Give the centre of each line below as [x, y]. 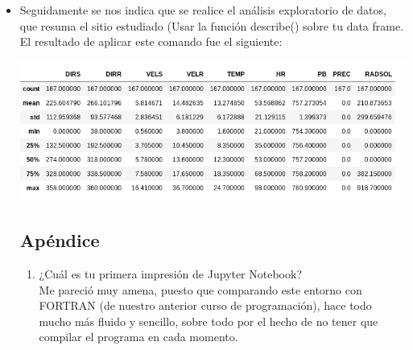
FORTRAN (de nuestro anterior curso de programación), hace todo [205, 305]
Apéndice [60, 240]
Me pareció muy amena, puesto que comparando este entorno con [200, 289]
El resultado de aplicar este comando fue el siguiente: [151, 41]
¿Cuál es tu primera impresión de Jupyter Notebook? [170, 274]
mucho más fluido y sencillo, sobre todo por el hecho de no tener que [209, 321]
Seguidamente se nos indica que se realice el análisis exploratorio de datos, [203, 10]
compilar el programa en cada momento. [138, 337]
